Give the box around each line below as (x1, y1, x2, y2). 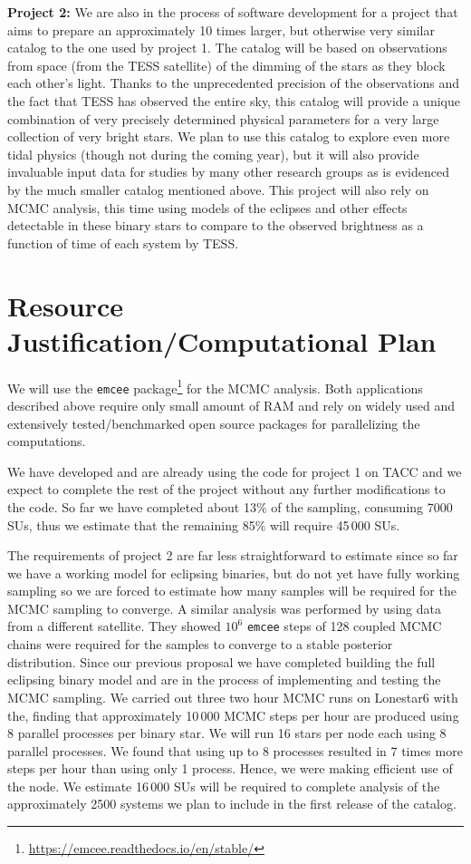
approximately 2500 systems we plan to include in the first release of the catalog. (7, 794, 457, 813)
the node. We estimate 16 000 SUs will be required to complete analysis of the (7, 776, 440, 795)
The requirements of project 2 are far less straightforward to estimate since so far (7, 546, 458, 565)
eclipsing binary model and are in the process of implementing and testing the (7, 670, 441, 689)
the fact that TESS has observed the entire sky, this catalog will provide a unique (7, 91, 460, 110)
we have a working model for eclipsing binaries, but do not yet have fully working (7, 563, 460, 582)
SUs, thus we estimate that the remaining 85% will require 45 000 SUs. (7, 515, 400, 534)
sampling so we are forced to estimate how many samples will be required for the (7, 581, 457, 600)
